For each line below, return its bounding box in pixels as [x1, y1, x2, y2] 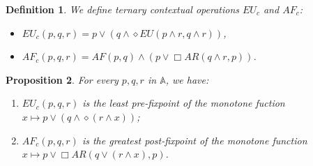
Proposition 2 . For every [6, 72, 119, 86]
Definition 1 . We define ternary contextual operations [6, 2, 239, 16]
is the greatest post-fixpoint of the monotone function [82, 133, 307, 147]
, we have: [165, 72, 209, 86]
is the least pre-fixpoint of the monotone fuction [82, 96, 285, 110]
